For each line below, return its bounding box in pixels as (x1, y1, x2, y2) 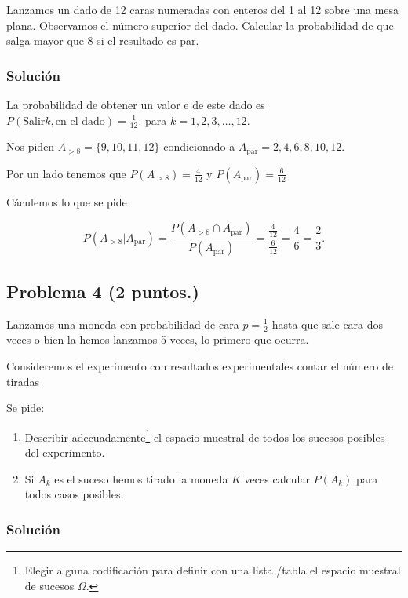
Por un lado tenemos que (6, 165, 126, 181)
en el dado (55, 115, 105, 127)
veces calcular (244, 470, 310, 487)
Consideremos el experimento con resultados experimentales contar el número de (6, 357, 393, 374)
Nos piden (6, 138, 55, 155)
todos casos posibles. (24, 486, 124, 502)
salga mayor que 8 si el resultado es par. (6, 32, 199, 49)
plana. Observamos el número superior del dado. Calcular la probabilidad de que (6, 16, 394, 33)
